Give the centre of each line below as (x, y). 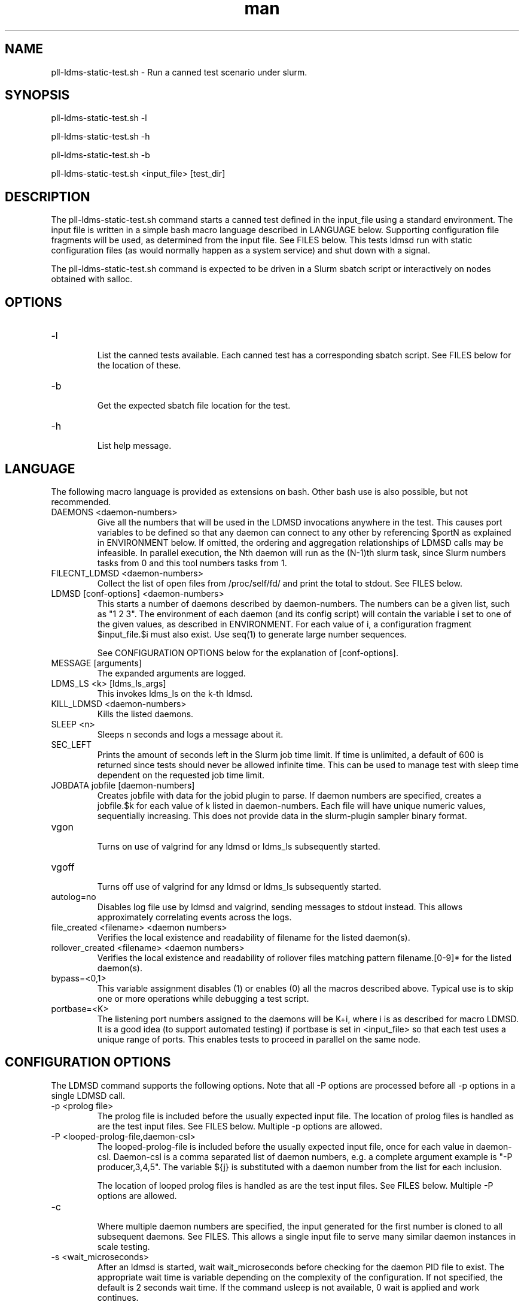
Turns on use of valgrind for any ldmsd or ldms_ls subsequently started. (239, 846)
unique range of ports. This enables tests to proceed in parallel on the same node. (259, 1039)
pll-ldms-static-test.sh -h (100, 137)
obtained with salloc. (92, 279)
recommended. (81, 502)
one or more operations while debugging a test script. (203, 998)
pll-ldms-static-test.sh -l (99, 118)
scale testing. (124, 1246)
